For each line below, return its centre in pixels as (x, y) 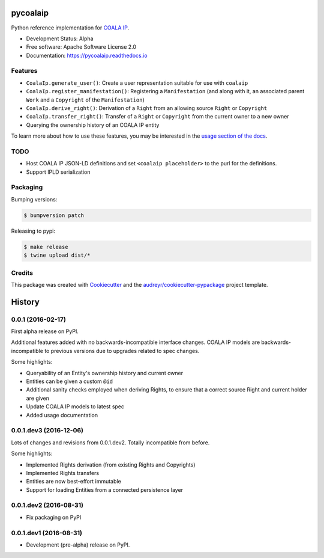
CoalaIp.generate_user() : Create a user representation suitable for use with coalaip (137, 83)
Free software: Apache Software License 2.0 (81, 47)
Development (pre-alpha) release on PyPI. (78, 545)
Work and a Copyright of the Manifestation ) (85, 100)
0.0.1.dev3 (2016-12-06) (47, 431)
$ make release (46, 247)
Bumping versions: (34, 199)
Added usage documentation (62, 415)
